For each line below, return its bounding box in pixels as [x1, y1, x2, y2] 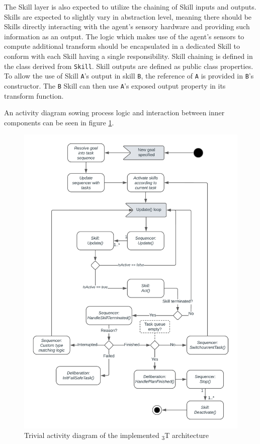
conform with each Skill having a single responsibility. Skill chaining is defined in [4, 50, 253, 61]
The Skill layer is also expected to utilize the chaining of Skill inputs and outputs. [4, 2, 256, 12]
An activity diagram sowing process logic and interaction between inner [4, 107, 225, 118]
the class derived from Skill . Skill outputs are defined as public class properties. [4, 60, 253, 71]
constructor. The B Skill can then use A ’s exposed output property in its [4, 80, 226, 91]
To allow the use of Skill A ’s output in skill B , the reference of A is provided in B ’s [4, 70, 254, 81]
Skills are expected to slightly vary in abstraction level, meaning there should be [4, 11, 252, 22]
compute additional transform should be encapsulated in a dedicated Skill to [4, 41, 240, 51]
